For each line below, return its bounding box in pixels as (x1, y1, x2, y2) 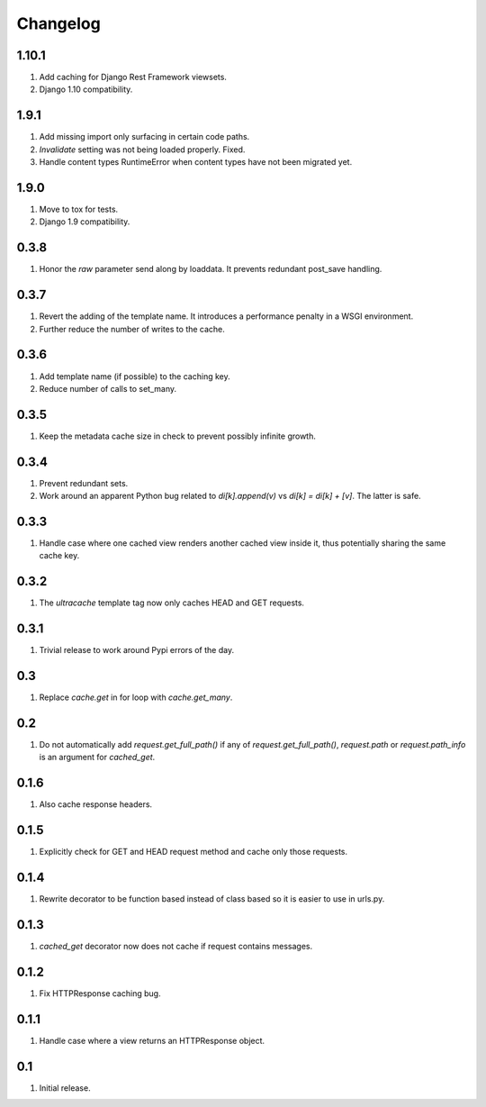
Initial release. (39, 1082, 91, 1093)
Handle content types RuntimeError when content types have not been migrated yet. (39, 157, 353, 168)
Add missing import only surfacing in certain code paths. (39, 132, 250, 142)
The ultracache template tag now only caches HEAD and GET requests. (39, 597, 305, 608)
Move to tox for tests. (39, 204, 119, 215)
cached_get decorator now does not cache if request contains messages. (39, 941, 313, 952)
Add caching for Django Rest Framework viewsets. (39, 72, 227, 83)
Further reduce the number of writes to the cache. (39, 323, 225, 334)
